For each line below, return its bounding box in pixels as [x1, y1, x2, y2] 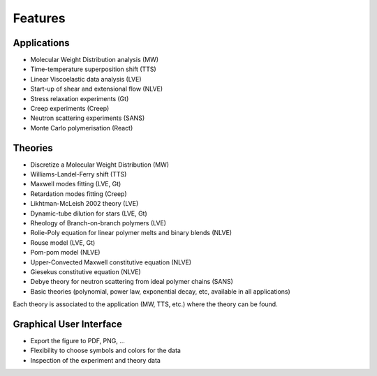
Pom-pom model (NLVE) [30, 248, 101, 257]
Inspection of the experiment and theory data [30, 356, 161, 364]
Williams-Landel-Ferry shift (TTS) [30, 170, 127, 179]
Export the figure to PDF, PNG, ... [30, 337, 126, 345]
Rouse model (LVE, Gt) [30, 238, 96, 247]
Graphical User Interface [13, 318, 122, 330]
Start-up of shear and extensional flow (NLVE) [30, 84, 163, 93]
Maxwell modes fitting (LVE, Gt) [30, 180, 121, 188]
